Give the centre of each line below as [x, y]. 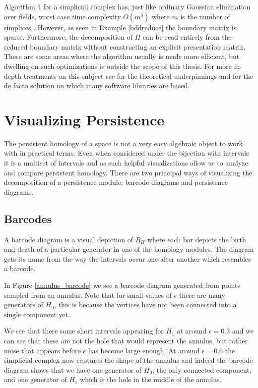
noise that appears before [42, 350]
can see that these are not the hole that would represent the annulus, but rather [126, 340]
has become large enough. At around [144, 350]
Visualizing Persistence [84, 119]
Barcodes [28, 218]
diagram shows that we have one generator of [73, 369]
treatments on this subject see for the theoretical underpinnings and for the [138, 76]
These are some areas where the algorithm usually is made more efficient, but [122, 56]
